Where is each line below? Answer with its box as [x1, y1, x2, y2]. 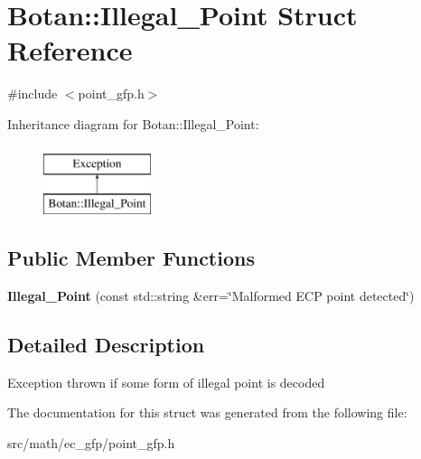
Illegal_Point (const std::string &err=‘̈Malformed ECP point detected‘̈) [7, 286, 415, 304]
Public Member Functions [7, 244, 255, 272]
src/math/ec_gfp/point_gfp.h [7, 433, 175, 452]
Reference [7, 32, 133, 69]
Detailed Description [7, 330, 205, 358]
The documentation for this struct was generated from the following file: [7, 403, 407, 422]
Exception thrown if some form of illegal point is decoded [7, 372, 325, 391]
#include [7, 84, 58, 103]
